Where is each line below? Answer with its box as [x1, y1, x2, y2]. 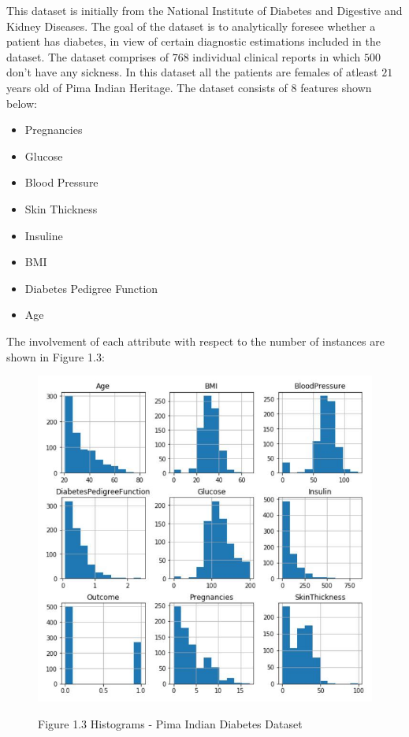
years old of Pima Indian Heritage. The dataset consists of [6, 79, 288, 95]
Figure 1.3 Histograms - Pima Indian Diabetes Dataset [38, 715, 303, 731]
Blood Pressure [24, 174, 99, 191]
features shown [300, 79, 372, 95]
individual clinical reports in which [192, 48, 361, 65]
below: [6, 94, 37, 111]
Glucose [24, 147, 63, 164]
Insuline [24, 227, 63, 243]
